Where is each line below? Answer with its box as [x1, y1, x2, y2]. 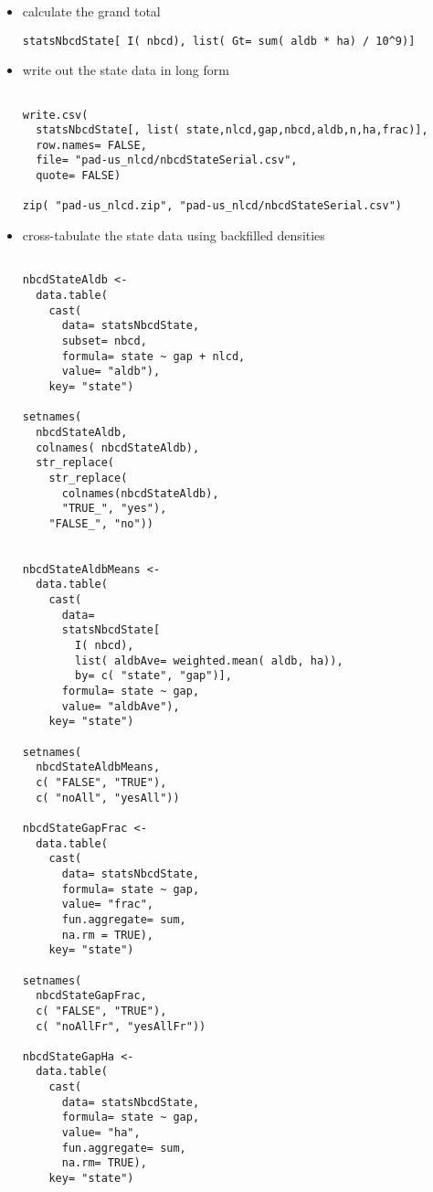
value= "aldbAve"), [61, 699, 180, 713]
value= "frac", [61, 898, 153, 911]
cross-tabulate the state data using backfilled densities [22, 226, 325, 245]
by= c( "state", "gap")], [75, 669, 232, 683]
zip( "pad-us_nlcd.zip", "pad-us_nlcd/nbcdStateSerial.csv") [22, 199, 403, 213]
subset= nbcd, [61, 334, 147, 347]
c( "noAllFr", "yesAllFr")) [36, 1019, 206, 1033]
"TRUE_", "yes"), [61, 502, 167, 516]
